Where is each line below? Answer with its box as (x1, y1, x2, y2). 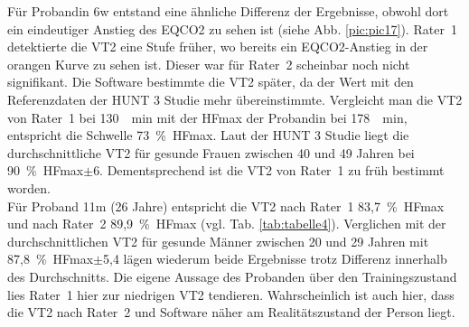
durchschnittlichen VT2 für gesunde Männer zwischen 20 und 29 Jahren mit (7, 231, 429, 250)
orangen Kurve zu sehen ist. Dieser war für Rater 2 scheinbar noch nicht (7, 54, 410, 73)
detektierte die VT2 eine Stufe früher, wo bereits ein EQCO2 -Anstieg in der (7, 37, 428, 56)
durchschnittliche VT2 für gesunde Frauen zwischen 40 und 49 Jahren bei (7, 143, 415, 162)
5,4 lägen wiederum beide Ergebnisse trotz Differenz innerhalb (103, 249, 447, 268)
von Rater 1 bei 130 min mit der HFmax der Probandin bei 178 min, (7, 107, 408, 126)
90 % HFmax (7, 161, 84, 180)
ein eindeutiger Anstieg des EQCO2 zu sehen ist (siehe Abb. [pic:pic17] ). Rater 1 (7, 19, 457, 38)
